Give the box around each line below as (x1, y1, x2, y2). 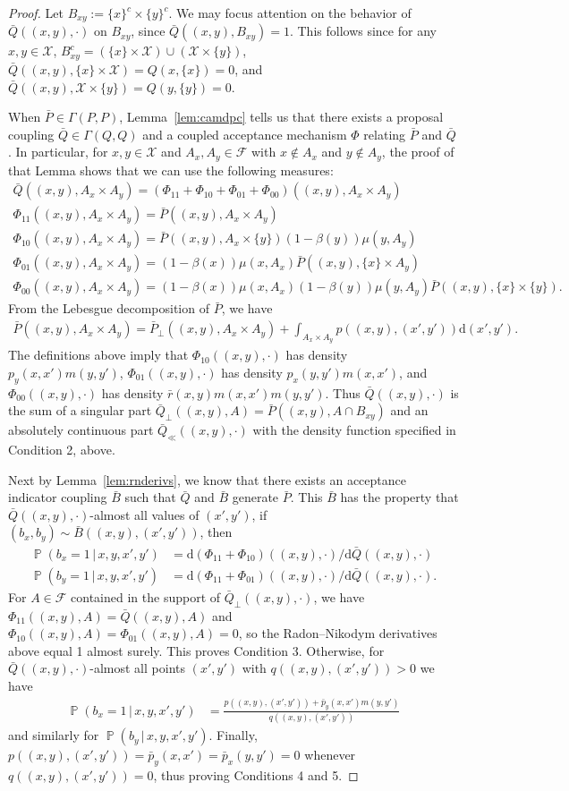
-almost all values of (89, 505, 200, 523)
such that (124, 488, 176, 506)
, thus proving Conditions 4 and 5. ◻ (153, 765, 359, 784)
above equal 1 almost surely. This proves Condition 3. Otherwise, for (8, 641, 385, 659)
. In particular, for (8, 142, 108, 161)
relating (363, 124, 406, 143)
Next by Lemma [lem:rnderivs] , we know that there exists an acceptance (8, 470, 406, 489)
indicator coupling (8, 488, 107, 506)
